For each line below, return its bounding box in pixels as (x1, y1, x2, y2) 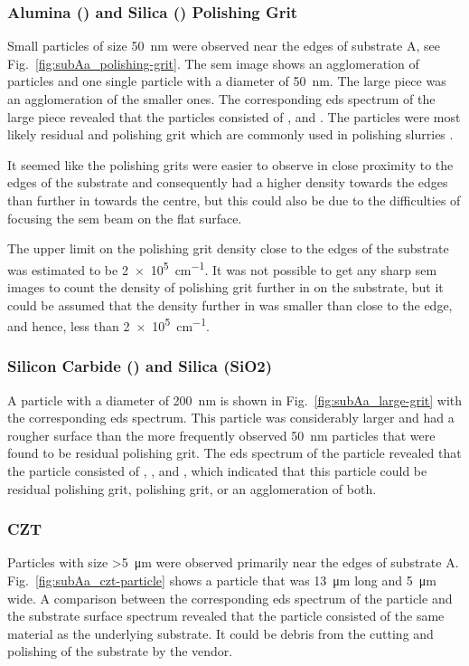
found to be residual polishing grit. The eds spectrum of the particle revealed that (7, 443, 462, 462)
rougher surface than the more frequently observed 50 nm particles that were (7, 425, 436, 444)
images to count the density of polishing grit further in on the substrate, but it (7, 278, 444, 296)
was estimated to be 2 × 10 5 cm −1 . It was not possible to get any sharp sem (7, 257, 437, 279)
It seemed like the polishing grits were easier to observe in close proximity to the (7, 155, 454, 174)
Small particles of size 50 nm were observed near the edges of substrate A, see (7, 36, 440, 55)
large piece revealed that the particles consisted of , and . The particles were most (7, 107, 461, 126)
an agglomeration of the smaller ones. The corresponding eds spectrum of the (7, 90, 436, 108)
